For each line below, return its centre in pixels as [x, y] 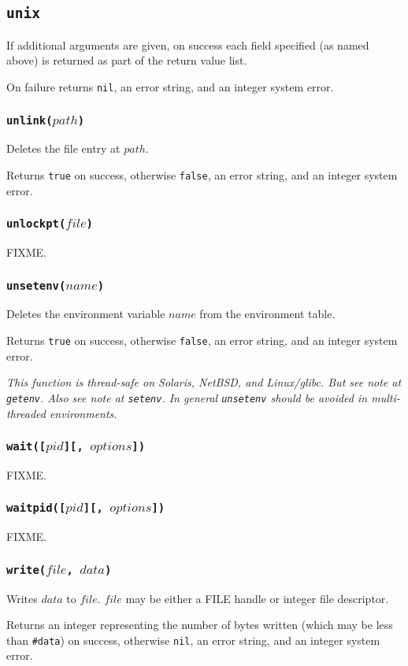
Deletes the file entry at [63, 148]
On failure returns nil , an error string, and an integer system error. [170, 86]
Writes [22, 598]
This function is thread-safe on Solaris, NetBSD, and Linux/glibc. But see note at [204, 382]
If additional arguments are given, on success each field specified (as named [188, 44]
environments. [83, 413]
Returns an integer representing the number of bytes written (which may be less [200, 625]
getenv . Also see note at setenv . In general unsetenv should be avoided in [187, 397]
